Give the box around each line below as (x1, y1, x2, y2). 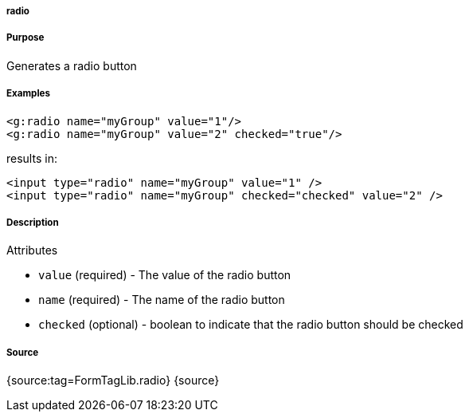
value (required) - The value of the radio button (38, 268, 291, 282)
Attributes (6, 243, 58, 258)
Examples (6, 88, 50, 100)
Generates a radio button (6, 58, 137, 73)
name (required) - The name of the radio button (38, 293, 285, 307)
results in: (6, 151, 57, 165)
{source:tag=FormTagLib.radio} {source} (6, 373, 220, 388)
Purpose (6, 32, 45, 44)
